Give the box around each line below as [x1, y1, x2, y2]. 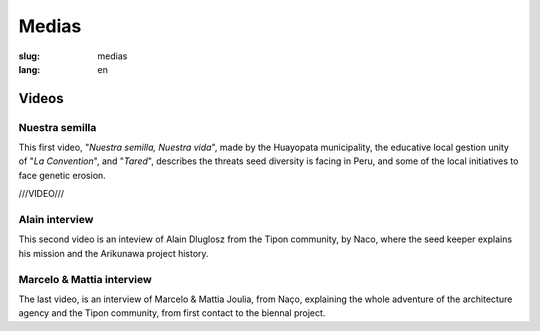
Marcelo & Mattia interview [18, 272, 152, 286]
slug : [18, 50, 40, 62]
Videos [18, 90, 64, 107]
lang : [18, 63, 41, 75]
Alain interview [18, 213, 94, 227]
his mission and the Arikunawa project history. [18, 247, 209, 259]
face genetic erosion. [18, 169, 107, 181]
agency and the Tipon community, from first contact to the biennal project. [18, 307, 326, 319]
